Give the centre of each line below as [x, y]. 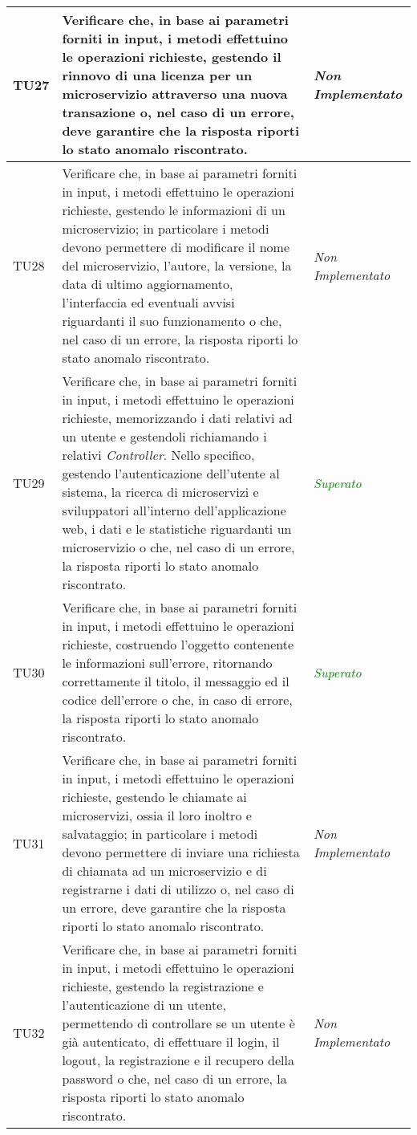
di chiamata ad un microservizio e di [164, 871]
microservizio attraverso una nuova [175, 94]
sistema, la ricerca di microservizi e [160, 492]
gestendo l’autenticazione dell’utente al [171, 473]
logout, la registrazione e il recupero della [178, 1060]
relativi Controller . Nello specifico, [158, 455]
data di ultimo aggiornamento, [148, 284]
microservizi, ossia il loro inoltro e [157, 815]
